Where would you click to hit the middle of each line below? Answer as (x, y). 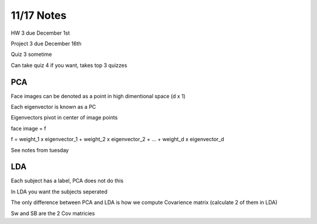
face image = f (28, 128)
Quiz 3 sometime (31, 54)
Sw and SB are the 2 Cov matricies (53, 213)
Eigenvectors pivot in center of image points (64, 118)
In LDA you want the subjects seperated (59, 192)
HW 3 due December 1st (40, 33)
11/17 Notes (39, 15)
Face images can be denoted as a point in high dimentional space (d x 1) (98, 96)
